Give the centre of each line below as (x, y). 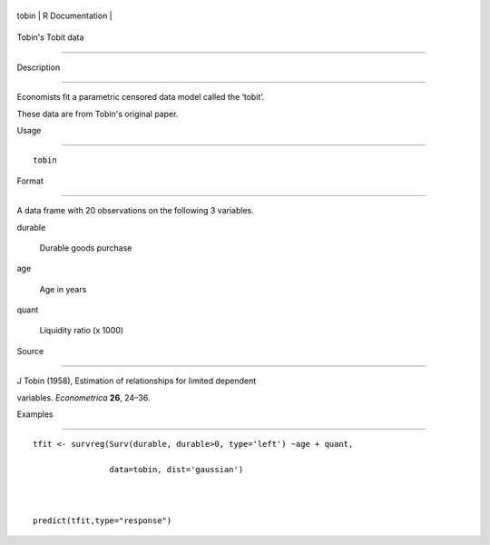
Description (39, 67)
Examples (35, 414)
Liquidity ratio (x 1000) (82, 331)
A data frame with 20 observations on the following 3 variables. (135, 211)
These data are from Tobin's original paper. (98, 114)
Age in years (63, 289)
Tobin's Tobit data (50, 37)
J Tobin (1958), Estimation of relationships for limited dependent (137, 381)
